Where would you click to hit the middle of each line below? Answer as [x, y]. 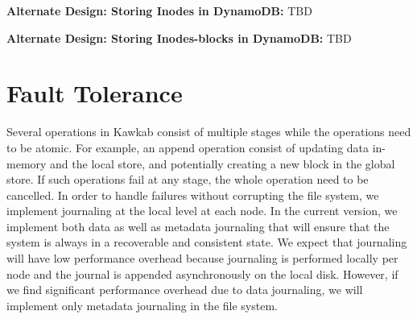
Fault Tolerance [95, 93]
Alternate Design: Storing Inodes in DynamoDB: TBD [159, 10]
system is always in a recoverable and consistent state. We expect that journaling [207, 242]
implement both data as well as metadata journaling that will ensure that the [198, 226]
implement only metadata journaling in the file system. [142, 305]
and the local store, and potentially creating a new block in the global [223, 163]
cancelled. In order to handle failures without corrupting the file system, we [193, 195]
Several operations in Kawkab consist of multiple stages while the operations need [209, 132]
